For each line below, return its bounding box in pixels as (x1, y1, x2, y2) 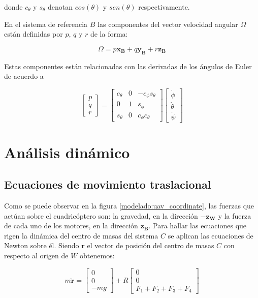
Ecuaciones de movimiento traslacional (4, 176, 211, 192)
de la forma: (90, 28, 128, 39)
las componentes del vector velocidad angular (98, 18, 238, 29)
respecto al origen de (4, 250, 69, 261)
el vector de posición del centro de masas (87, 240, 214, 251)
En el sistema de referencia (4, 18, 88, 29)
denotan (48, 2, 73, 12)
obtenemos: (80, 250, 115, 261)
